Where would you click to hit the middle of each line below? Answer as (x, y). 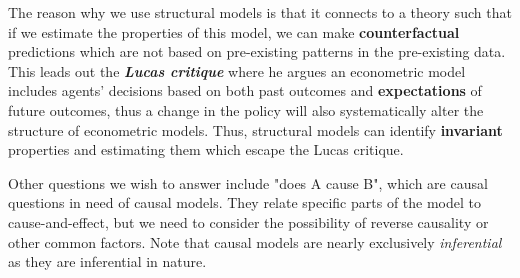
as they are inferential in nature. (107, 261)
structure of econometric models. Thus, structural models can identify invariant (255, 129)
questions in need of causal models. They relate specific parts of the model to (245, 202)
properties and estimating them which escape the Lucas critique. (206, 149)
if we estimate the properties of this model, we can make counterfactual (234, 31)
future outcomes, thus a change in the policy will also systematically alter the (246, 109)
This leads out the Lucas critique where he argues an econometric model (237, 70)
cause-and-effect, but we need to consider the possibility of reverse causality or (248, 221)
